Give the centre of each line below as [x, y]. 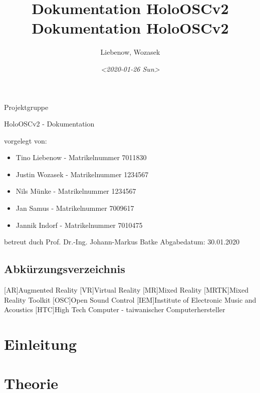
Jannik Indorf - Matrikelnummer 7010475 [79, 225]
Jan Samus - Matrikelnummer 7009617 [75, 208]
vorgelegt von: [26, 140]
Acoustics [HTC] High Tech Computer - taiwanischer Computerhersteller [115, 309]
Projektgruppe [26, 107]
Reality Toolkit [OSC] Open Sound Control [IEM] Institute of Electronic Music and [130, 299]
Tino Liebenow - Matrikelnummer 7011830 [81, 157]
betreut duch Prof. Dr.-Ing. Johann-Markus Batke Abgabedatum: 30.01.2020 [122, 242]
